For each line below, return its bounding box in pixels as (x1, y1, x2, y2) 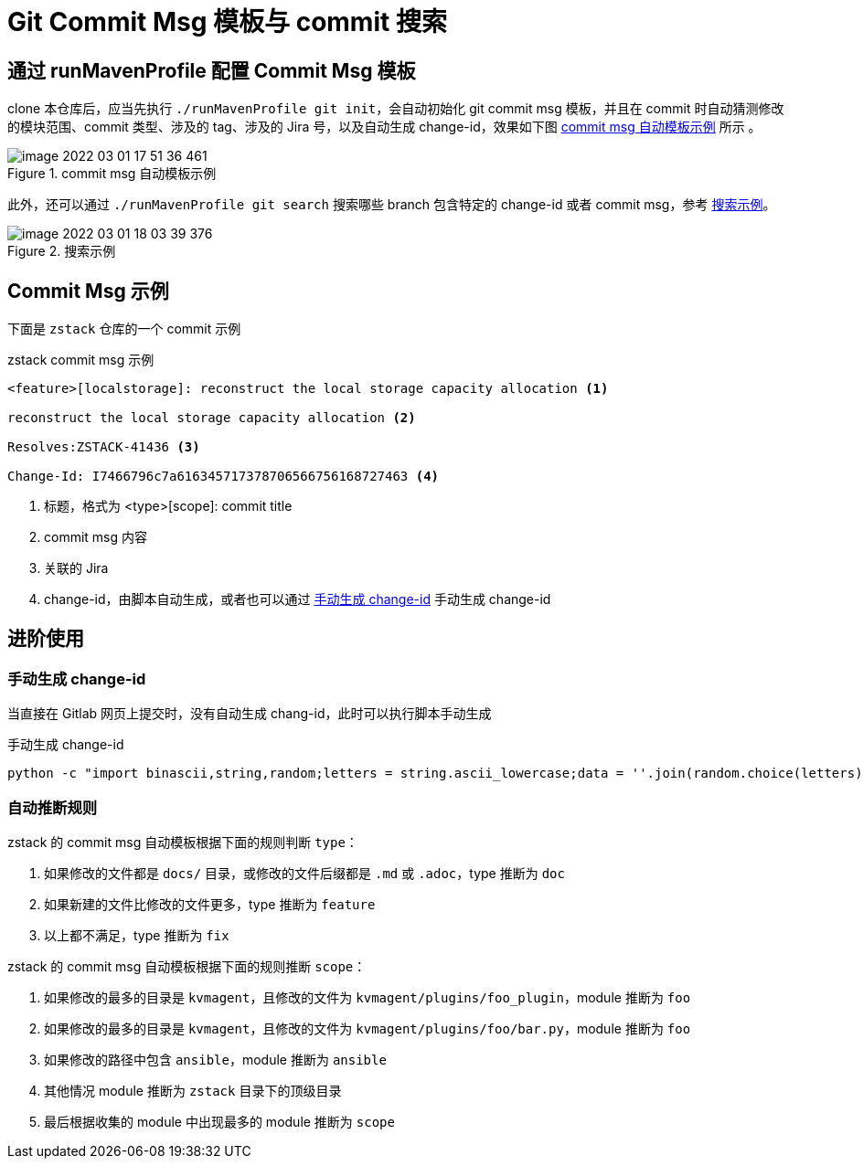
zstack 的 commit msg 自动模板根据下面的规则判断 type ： (7, 833, 358, 850)
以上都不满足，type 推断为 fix (44, 927, 229, 943)
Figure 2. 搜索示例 (7, 243, 116, 260)
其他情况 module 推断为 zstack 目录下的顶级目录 (44, 1082, 342, 1098)
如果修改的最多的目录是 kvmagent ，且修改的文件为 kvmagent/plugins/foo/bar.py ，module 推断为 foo (44, 1020, 691, 1036)
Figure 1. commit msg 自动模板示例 (7, 165, 217, 182)
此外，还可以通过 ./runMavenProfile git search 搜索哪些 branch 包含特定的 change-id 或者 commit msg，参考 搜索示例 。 (7, 196, 776, 213)
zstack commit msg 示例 (7, 352, 154, 368)
